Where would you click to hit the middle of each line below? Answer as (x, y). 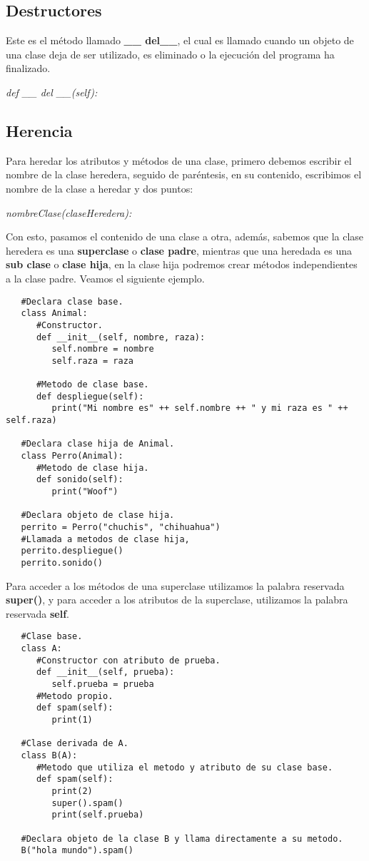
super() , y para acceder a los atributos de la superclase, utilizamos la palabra (177, 600)
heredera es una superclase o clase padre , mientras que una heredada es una (179, 250)
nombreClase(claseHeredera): (69, 212)
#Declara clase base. (72, 301)
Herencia (39, 130)
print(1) (72, 720)
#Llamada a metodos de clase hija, (105, 539)
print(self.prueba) (98, 815)
